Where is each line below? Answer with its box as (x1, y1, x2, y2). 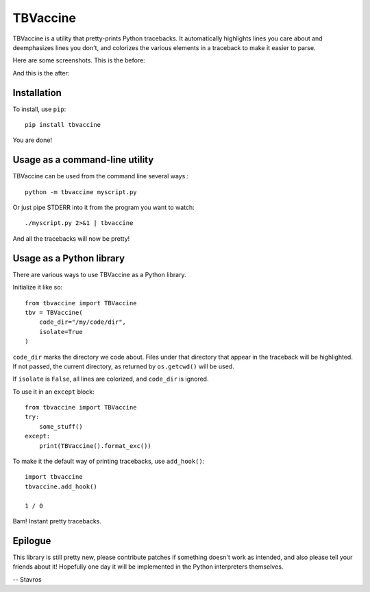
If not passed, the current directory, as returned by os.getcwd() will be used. (12, 362, 234, 370)
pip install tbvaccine (25, 121, 101, 129)
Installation (12, 86, 62, 99)
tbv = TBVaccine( (25, 309, 83, 316)
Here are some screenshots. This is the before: (12, 56, 145, 64)
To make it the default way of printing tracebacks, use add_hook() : (12, 457, 205, 466)
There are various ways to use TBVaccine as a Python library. (12, 270, 186, 279)
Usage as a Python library (12, 252, 125, 264)
